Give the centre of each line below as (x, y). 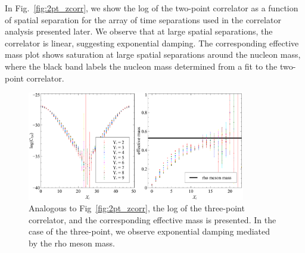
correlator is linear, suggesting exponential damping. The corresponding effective (152, 43)
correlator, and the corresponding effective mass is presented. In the (152, 219)
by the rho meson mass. (72, 243)
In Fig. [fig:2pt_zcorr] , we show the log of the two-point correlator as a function (152, 8)
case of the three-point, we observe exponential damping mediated (150, 231)
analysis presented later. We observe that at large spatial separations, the (139, 31)
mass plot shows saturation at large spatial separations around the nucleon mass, (153, 54)
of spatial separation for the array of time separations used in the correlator (143, 19)
